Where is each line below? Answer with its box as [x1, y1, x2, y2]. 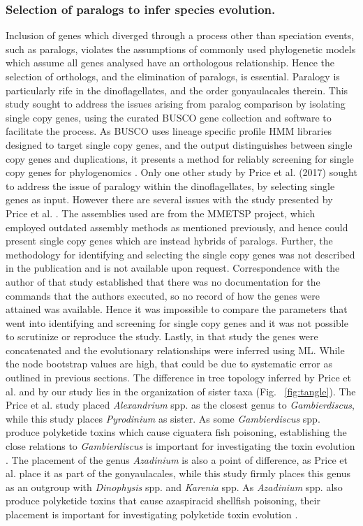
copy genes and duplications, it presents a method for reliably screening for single [6, 151, 354, 166]
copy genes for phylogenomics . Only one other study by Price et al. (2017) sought [6, 165, 357, 180]
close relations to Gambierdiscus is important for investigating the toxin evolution [6, 439, 355, 453]
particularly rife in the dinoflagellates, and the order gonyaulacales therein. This [6, 82, 348, 97]
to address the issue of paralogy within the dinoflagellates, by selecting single [6, 178, 335, 193]
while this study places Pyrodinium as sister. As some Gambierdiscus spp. [6, 411, 320, 425]
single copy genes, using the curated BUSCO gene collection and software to [6, 110, 332, 124]
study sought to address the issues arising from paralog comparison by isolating [6, 96, 346, 111]
